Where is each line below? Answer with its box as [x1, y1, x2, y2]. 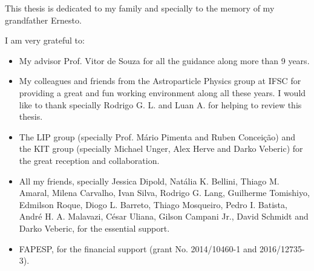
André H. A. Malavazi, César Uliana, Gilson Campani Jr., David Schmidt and [19, 210, 309, 223]
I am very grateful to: [5, 34, 85, 47]
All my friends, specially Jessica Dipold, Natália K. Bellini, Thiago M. [19, 174, 280, 187]
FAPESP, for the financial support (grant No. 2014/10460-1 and [19, 242, 257, 255]
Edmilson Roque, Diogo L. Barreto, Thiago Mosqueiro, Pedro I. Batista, [19, 198, 287, 211]
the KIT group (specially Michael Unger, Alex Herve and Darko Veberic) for [19, 142, 303, 155]
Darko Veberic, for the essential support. [19, 221, 170, 234]
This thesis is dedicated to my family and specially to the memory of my [5, 2, 275, 14]
